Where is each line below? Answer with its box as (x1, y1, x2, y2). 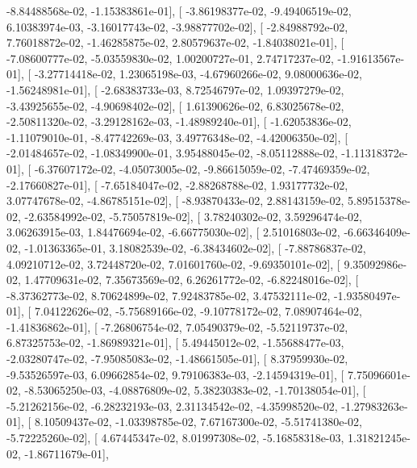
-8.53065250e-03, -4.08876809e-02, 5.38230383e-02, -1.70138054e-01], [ (24, 382, 366, 399)
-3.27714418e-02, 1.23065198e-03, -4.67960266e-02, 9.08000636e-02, (34, 65, 362, 82)
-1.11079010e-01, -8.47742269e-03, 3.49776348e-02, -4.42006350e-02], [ (6, 128, 348, 145)
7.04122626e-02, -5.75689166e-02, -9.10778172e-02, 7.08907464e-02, (34, 303, 362, 320)
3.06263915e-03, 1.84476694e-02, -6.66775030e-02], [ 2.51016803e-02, (6, 224, 340, 240)
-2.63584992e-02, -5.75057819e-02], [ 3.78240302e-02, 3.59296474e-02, (24, 207, 362, 224)
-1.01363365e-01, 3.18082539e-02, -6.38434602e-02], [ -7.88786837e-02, (24, 239, 366, 256)
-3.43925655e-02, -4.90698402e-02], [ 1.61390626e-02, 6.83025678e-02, (6, 97, 344, 114)
